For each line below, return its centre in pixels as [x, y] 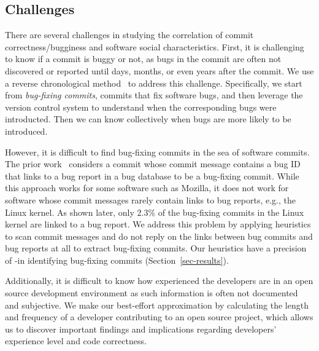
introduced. [26, 131]
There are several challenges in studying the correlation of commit [129, 35]
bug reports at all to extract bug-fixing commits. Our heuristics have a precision [156, 248]
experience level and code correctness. [76, 341]
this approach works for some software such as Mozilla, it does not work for [147, 188]
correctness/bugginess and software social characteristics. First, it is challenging [155, 46]
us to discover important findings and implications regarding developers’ [141, 329]
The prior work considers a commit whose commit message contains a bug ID [153, 164]
